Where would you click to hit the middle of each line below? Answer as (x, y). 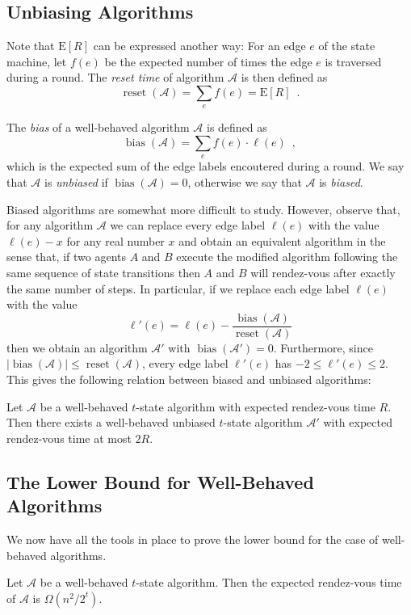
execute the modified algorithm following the (287, 257)
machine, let (37, 61)
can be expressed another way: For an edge (199, 46)
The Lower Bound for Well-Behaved (160, 481)
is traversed (353, 61)
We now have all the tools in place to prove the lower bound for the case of (193, 539)
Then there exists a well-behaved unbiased (111, 422)
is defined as (237, 127)
